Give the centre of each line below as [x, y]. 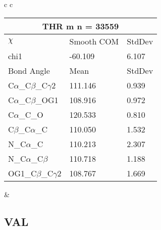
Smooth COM [94, 41]
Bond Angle [29, 70]
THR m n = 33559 [80, 26]
